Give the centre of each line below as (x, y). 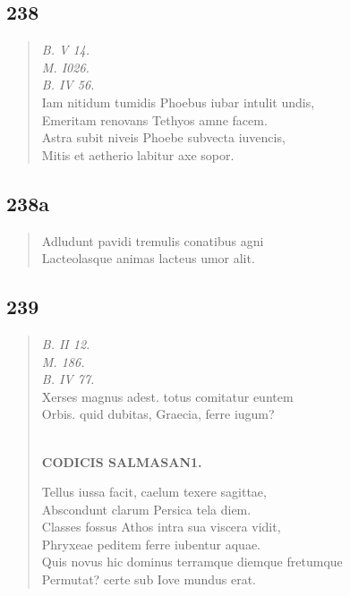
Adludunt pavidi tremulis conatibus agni (153, 240)
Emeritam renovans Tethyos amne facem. (154, 119)
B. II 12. (66, 343)
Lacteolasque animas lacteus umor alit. (148, 258)
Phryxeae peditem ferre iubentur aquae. (151, 544)
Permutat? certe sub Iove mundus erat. (149, 579)
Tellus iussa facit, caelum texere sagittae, (154, 492)
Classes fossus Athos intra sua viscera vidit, (161, 527)
